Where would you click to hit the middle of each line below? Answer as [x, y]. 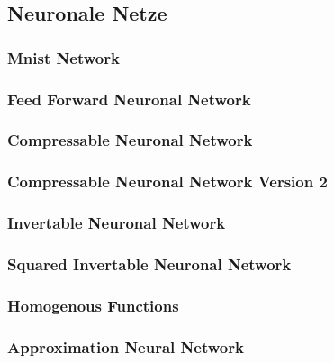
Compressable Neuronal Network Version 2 [167, 181]
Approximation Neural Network [126, 346]
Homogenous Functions [93, 305]
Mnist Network [63, 57]
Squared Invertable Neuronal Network [149, 263]
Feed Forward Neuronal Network [129, 99]
